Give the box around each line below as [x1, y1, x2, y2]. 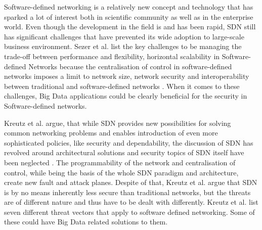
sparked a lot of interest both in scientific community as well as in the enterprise [4, 11, 253, 22]
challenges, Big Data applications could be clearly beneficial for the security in [4, 90, 247, 101]
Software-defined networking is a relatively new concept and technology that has [4, 2, 253, 12]
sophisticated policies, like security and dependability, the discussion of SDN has [4, 137, 253, 148]
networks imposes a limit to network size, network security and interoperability [4, 71, 249, 81]
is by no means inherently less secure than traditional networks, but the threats [4, 187, 251, 197]
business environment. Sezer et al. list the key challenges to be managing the [4, 41, 242, 52]
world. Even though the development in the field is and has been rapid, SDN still [4, 21, 256, 32]
